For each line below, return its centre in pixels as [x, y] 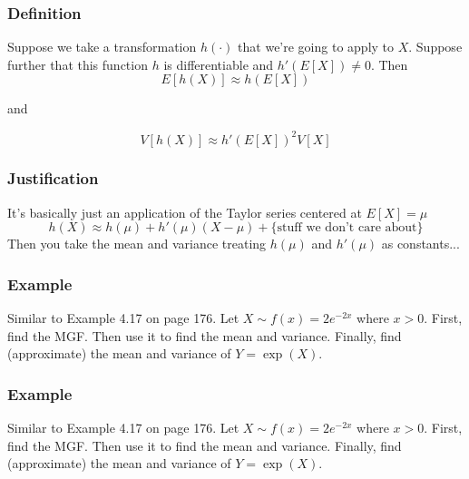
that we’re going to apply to [316, 47]
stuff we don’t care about [347, 228]
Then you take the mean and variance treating [137, 244]
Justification [53, 178]
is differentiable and [219, 64]
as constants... [420, 244]
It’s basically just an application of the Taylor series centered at [185, 212]
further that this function [78, 64]
